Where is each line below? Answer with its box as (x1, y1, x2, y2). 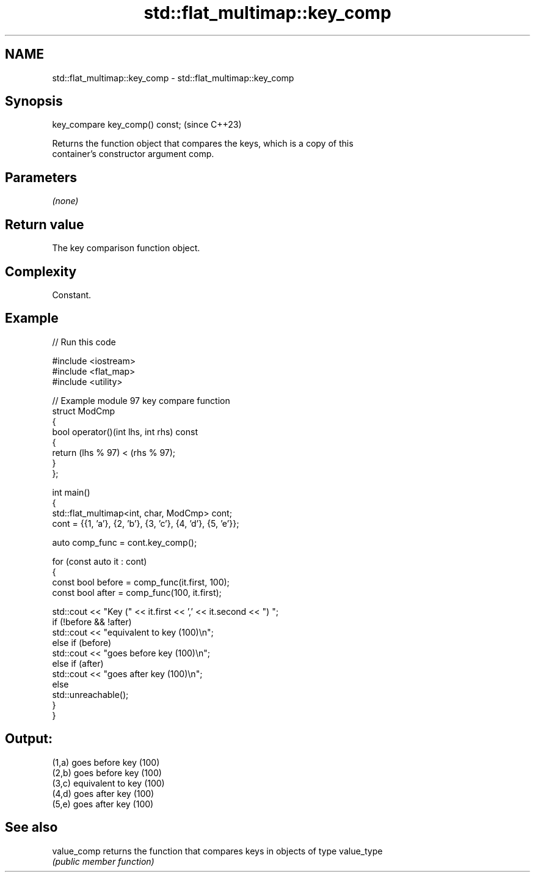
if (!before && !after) (52, 616, 132, 627)
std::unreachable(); (52, 689, 129, 700)
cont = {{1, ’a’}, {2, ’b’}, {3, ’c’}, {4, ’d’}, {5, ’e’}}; (52, 518, 239, 529)
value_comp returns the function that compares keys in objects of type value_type (52, 845, 383, 856)
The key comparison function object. (52, 243, 200, 254)
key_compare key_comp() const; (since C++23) (52, 119, 242, 130)
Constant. (52, 289, 92, 300)
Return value (5, 216, 84, 232)
